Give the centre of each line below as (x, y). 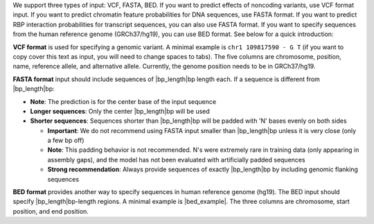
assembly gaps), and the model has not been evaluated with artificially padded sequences (176, 160)
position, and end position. (51, 211)
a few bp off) (66, 140)
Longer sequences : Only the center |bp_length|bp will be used (120, 111)
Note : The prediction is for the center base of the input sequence (123, 101)
